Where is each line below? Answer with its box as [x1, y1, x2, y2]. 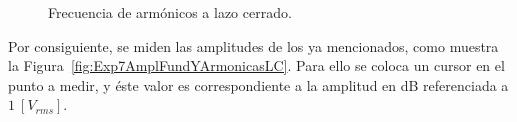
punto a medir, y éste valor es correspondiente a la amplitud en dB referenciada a [8, 74, 509, 95]
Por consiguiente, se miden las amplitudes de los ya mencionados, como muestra [8, 35, 499, 56]
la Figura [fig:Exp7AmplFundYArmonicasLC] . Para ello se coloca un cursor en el [8, 55, 505, 76]
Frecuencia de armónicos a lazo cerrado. [48, 2, 292, 22]
